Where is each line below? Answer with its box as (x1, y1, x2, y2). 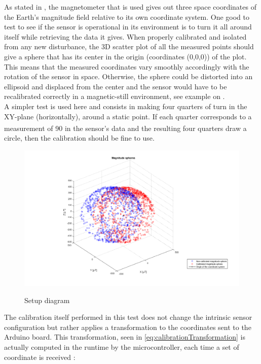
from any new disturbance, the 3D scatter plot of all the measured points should (4, 41, 254, 52)
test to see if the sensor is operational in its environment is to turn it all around (4, 21, 252, 32)
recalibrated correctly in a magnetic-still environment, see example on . (4, 91, 225, 102)
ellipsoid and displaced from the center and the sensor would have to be (4, 81, 227, 91)
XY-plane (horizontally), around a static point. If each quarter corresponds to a (4, 111, 252, 121)
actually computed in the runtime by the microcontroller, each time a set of (4, 342, 239, 352)
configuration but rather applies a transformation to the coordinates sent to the (4, 321, 251, 332)
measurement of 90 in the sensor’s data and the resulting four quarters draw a (4, 122, 247, 133)
